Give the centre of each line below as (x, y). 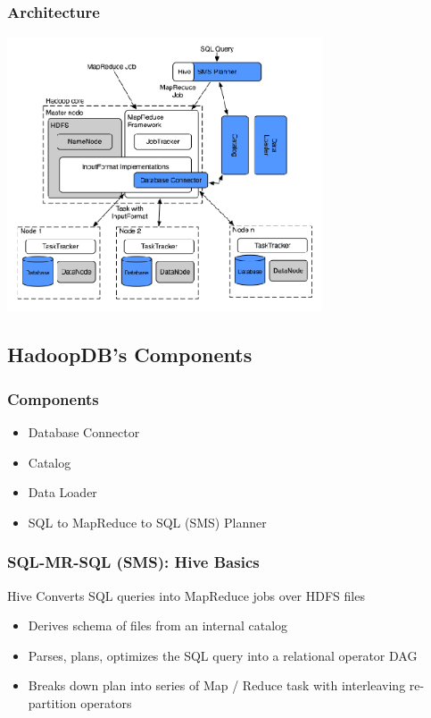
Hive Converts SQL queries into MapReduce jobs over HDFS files (186, 595)
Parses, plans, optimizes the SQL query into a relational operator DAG (223, 655)
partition (52, 702)
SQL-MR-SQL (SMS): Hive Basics (133, 562)
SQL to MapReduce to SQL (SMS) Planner (147, 522)
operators (106, 702)
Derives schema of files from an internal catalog (158, 625)
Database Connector (84, 431)
